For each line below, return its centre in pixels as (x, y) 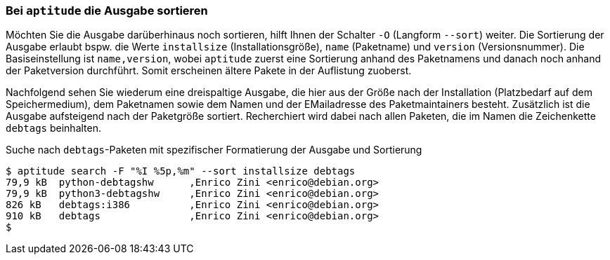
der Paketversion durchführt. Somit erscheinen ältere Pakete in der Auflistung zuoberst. (209, 71)
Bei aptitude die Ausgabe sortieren (107, 11)
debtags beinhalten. (53, 128)
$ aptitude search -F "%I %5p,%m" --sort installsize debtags (181, 171)
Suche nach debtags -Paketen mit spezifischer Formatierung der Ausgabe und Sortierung (214, 150)
